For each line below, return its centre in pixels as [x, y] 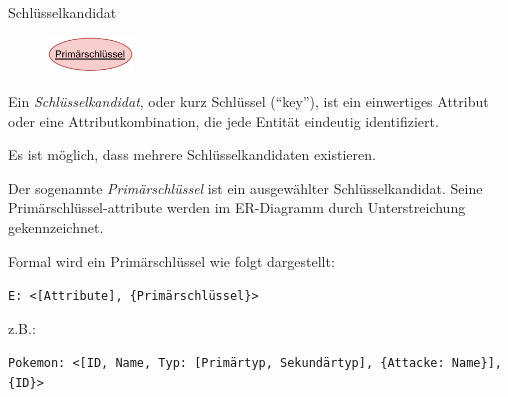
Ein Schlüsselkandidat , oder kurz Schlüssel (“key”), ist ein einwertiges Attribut [248, 101]
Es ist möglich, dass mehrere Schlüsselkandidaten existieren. [192, 154]
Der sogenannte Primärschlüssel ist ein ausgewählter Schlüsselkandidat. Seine [245, 187]
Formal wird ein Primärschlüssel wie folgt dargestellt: [171, 260]
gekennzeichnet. [56, 227]
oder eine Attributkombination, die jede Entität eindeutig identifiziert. [223, 120]
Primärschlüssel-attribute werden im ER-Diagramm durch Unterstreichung [237, 207]
